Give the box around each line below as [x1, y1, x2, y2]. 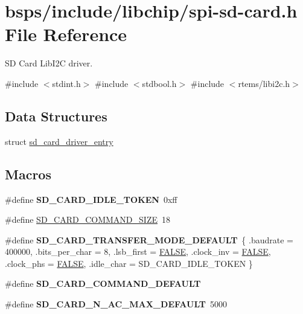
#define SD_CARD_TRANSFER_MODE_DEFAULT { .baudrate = [5, 233, 293, 246]
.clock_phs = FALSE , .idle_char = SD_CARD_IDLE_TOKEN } [5, 257, 253, 269]
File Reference [5, 22, 127, 46]
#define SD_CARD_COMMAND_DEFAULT [5, 277, 201, 290]
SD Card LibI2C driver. [5, 57, 93, 69]
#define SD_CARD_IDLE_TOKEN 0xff [5, 193, 177, 205]
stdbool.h [142, 77, 177, 89]
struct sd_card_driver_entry [5, 135, 113, 147]
